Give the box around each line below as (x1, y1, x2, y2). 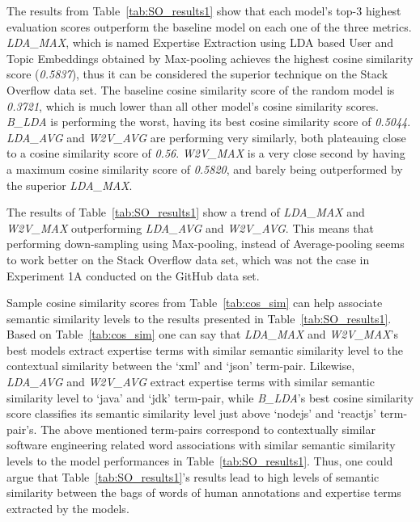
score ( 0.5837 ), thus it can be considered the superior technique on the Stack (6, 65, 388, 82)
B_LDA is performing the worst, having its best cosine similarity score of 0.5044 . (6, 113, 411, 130)
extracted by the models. (6, 499, 129, 516)
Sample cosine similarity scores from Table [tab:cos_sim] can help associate (6, 294, 383, 311)
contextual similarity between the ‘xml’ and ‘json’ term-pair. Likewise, (6, 357, 355, 374)
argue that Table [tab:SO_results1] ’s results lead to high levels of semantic (6, 468, 380, 485)
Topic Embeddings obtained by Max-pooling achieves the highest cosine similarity (6, 49, 414, 66)
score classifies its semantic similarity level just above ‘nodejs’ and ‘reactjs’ (6, 405, 377, 422)
